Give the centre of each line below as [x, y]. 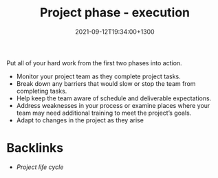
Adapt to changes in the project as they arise [80, 120]
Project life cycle [40, 167]
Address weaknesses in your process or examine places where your [113, 105]
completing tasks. [42, 91]
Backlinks [35, 148]
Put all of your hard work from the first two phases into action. [95, 63]
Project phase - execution [115, 13]
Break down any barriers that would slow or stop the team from [106, 83]
